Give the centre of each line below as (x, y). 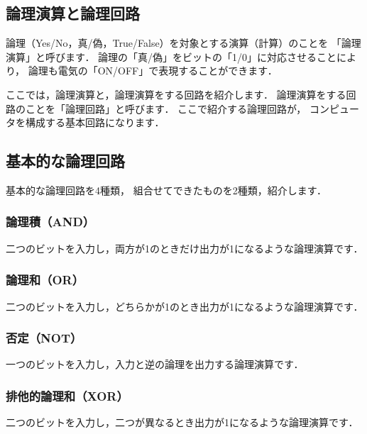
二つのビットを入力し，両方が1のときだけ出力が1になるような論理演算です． (185, 248)
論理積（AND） (50, 222)
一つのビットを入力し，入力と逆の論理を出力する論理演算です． (155, 364)
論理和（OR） (45, 280)
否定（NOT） (44, 338)
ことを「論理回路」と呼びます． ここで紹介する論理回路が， (166, 108)
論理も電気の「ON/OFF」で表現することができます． (153, 71)
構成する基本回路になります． (95, 122)
